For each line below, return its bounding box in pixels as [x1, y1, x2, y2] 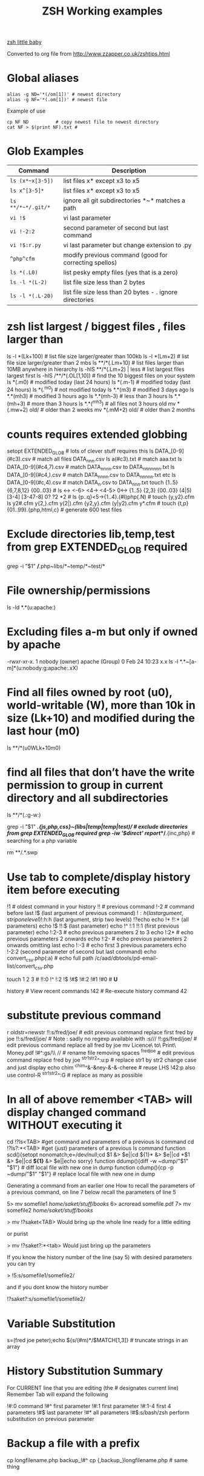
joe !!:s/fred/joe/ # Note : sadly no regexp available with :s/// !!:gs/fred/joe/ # [7, 1035, 197, 1042]
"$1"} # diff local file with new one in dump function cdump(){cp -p [7, 1164, 174, 1171]
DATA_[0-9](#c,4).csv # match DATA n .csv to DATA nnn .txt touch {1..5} [7, 479, 179, 488]
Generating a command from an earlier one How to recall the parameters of [7, 1182, 196, 1189]
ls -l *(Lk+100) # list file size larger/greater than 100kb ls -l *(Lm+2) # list [7, 353, 189, 360]
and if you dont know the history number [7, 1283, 108, 1291]
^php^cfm [10, 256, 35, 262]
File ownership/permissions [7, 583, 151, 597]
